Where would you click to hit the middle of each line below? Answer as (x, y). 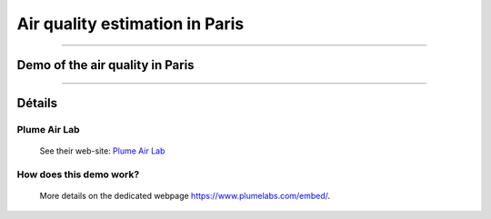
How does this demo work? (78, 174)
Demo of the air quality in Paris (105, 65)
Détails (37, 103)
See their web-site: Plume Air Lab (102, 151)
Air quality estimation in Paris (130, 24)
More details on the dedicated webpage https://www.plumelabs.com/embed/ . (185, 196)
